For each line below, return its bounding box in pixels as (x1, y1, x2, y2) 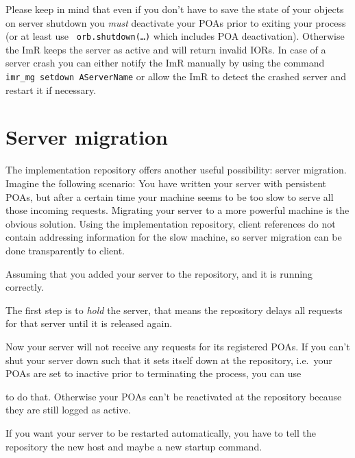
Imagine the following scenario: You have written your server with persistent (5, 176, 326, 190)
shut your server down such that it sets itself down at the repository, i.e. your (5, 352, 332, 367)
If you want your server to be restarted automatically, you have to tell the (5, 425, 316, 439)
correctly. (5, 280, 45, 294)
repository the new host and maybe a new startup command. (5, 439, 262, 453)
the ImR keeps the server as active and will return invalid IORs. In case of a (5, 42, 326, 56)
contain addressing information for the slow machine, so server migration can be (5, 230, 342, 244)
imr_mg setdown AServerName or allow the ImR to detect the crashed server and (5, 69, 346, 84)
